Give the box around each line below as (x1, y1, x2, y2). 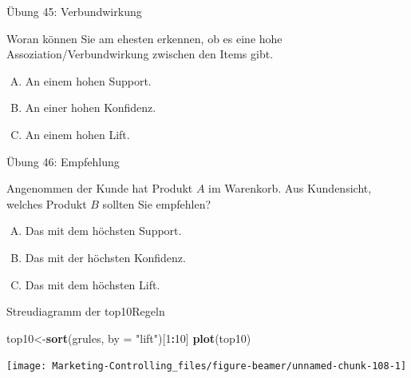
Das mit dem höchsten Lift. (25, 276, 160, 292)
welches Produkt (6, 195, 87, 212)
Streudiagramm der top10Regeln (6, 303, 165, 320)
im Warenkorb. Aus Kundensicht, (208, 180, 372, 197)
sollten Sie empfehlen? (102, 195, 211, 212)
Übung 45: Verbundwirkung (6, 3, 142, 19)
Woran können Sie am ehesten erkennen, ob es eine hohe (6, 30, 283, 46)
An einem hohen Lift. (25, 125, 130, 142)
